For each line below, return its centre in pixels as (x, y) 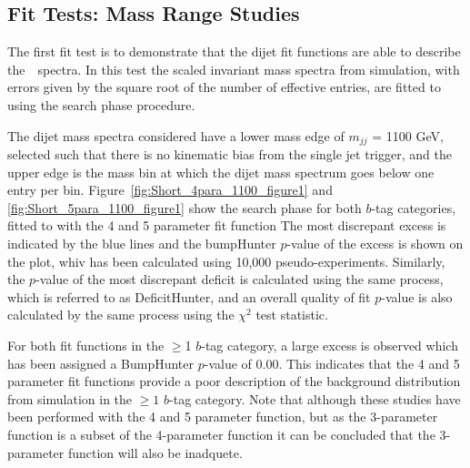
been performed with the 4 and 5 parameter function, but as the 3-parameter (223, 417)
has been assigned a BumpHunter (101, 363)
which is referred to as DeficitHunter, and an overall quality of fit (189, 296)
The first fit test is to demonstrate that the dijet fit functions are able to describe (234, 51)
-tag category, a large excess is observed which (330, 345)
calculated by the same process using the (121, 315)
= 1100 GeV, (408, 135)
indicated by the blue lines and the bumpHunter (142, 243)
